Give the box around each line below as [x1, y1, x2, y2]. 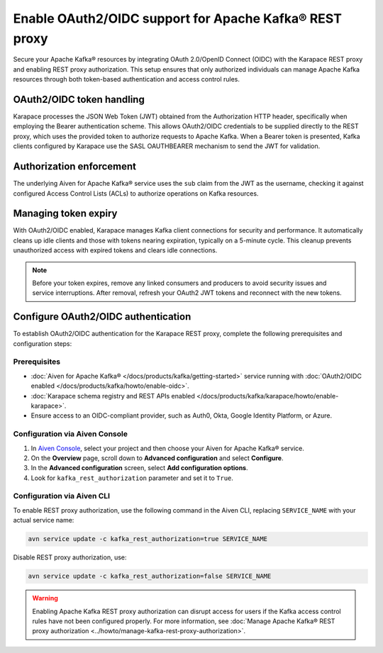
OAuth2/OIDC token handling [13, 93, 145, 106]
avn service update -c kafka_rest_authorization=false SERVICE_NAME [28, 572, 272, 581]
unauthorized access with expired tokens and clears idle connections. [13, 246, 218, 255]
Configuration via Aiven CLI [13, 491, 110, 501]
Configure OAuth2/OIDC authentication [13, 311, 191, 323]
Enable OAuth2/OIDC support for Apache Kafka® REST [13, 11, 342, 26]
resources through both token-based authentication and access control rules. [13, 75, 240, 84]
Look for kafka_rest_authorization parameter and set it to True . [30, 474, 234, 482]
